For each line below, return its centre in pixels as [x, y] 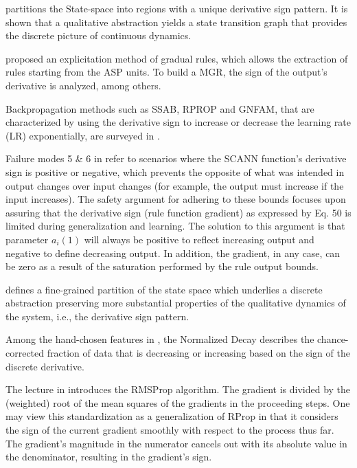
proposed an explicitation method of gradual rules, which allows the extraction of [177, 58]
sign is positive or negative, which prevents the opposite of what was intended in [175, 171]
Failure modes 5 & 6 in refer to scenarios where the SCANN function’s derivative [176, 158]
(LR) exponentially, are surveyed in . [83, 135]
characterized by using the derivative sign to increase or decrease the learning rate [178, 122]
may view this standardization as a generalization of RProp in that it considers [172, 416]
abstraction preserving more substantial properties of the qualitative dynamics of [176, 303]
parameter [27, 239]
